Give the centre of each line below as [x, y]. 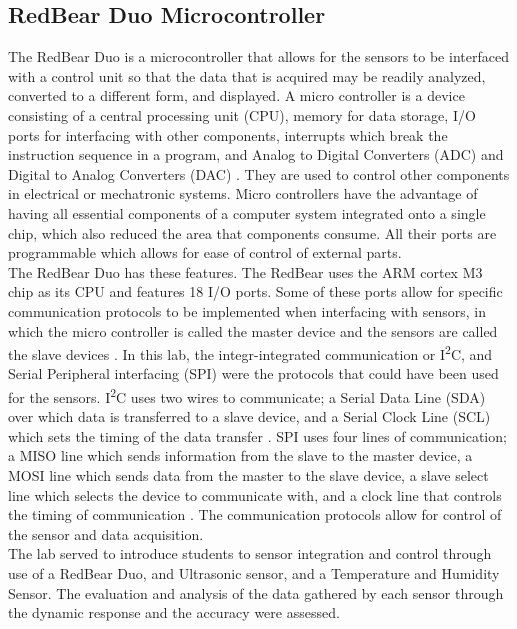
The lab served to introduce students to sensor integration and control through [250, 553]
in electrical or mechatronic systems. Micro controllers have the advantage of [243, 193]
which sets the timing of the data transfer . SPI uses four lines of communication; [257, 435]
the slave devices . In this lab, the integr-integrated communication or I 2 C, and [250, 352]
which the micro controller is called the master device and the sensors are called [253, 330]
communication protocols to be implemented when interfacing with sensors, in [247, 310]
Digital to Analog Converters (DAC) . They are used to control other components [259, 173]
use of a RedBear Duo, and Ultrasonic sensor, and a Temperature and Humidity [254, 572]
